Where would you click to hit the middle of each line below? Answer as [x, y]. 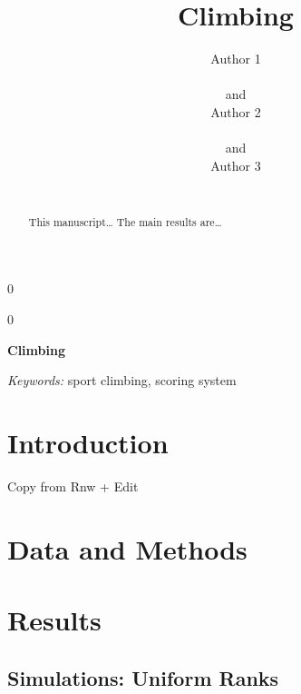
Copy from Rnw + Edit [73, 486]
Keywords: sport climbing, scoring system [122, 380]
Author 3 [236, 165]
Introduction [88, 442]
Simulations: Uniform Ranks [143, 677]
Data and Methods [127, 548]
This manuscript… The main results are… [125, 221]
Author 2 [236, 111]
